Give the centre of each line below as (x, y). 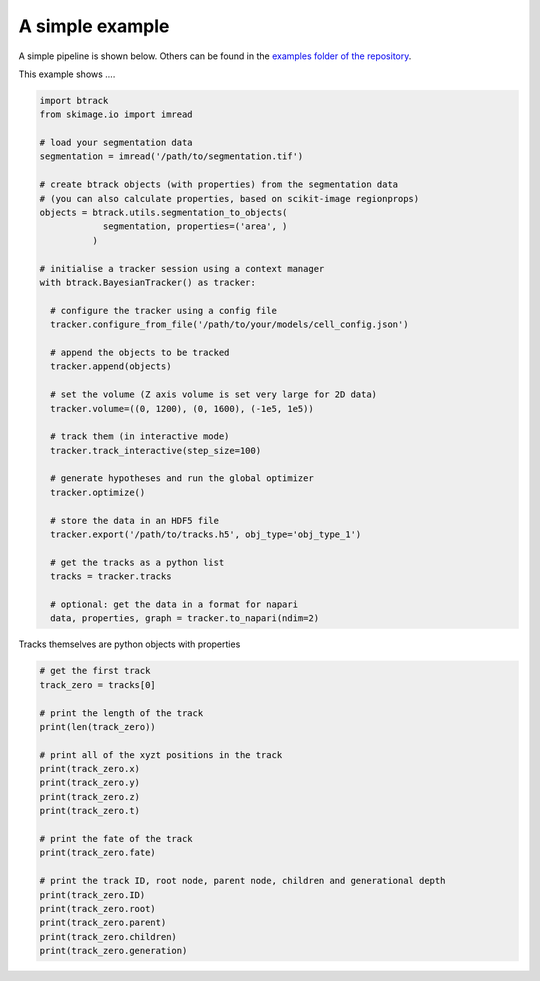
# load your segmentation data (116, 143)
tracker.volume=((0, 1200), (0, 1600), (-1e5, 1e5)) (182, 408)
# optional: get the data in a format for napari (174, 604)
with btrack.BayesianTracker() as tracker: (148, 282)
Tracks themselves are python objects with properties (129, 644)
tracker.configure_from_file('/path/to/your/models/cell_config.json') (229, 324)
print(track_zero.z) (89, 796)
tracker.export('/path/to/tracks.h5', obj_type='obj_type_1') (206, 534)
